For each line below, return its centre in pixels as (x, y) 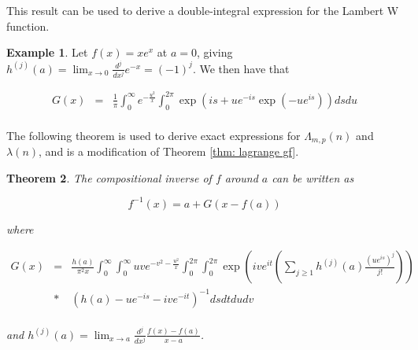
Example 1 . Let (47, 52)
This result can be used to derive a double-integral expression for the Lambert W (203, 10)
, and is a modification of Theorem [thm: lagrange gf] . (169, 151)
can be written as (313, 177)
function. (28, 26)
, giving (215, 52)
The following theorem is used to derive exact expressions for (154, 135)
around (241, 177)
